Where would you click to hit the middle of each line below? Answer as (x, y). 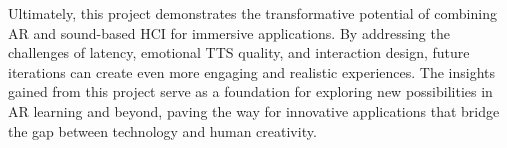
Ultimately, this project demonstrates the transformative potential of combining (252, 13)
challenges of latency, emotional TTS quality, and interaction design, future (239, 52)
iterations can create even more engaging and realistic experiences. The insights (252, 71)
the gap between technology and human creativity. (162, 130)
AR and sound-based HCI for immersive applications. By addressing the (229, 32)
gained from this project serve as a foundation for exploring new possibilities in (250, 91)
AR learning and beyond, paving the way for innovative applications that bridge (254, 110)
